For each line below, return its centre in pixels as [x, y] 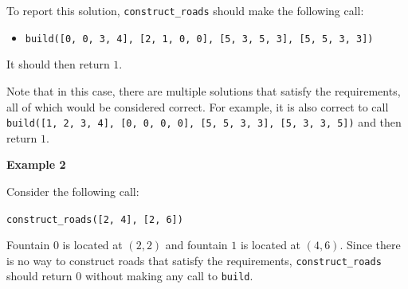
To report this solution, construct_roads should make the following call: [185, 10]
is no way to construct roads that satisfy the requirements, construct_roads [194, 260]
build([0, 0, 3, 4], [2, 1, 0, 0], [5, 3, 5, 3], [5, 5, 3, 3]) [199, 39]
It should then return [58, 64]
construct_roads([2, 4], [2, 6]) [95, 219]
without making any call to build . [169, 276]
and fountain [196, 245]
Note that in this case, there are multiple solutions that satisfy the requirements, [204, 90]
